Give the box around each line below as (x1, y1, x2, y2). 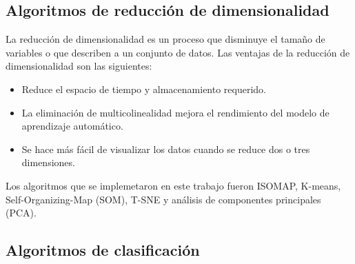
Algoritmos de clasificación (6, 239, 200, 261)
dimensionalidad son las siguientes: (6, 59, 152, 73)
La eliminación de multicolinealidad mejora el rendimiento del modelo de (21, 105, 329, 119)
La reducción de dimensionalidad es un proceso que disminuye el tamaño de (6, 32, 325, 46)
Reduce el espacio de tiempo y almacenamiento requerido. (21, 81, 266, 96)
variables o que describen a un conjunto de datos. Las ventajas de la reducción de (6, 45, 350, 59)
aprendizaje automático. (21, 119, 123, 133)
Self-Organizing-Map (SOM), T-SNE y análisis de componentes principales (6, 192, 321, 206)
